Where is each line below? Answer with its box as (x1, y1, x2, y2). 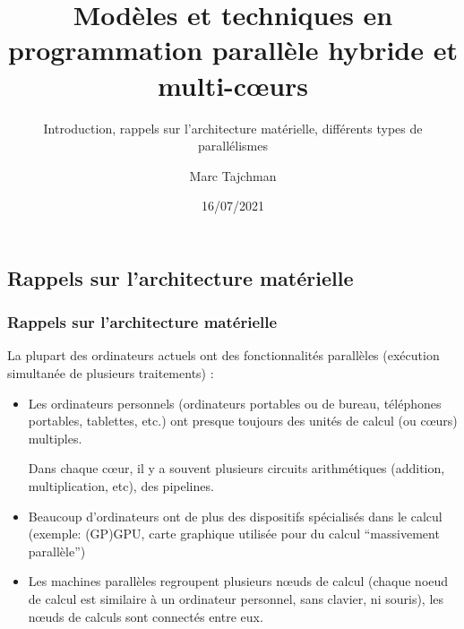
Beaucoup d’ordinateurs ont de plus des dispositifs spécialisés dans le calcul (28, 506, 443, 525)
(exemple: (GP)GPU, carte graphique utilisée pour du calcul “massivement (28, 524, 440, 543)
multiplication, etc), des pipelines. (28, 477, 214, 495)
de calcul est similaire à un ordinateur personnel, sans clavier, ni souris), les (28, 590, 444, 608)
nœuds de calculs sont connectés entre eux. (28, 607, 263, 625)
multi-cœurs (157, 66, 309, 103)
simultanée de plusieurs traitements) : (7, 364, 214, 383)
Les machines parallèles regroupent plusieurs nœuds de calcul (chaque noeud (28, 572, 449, 590)
